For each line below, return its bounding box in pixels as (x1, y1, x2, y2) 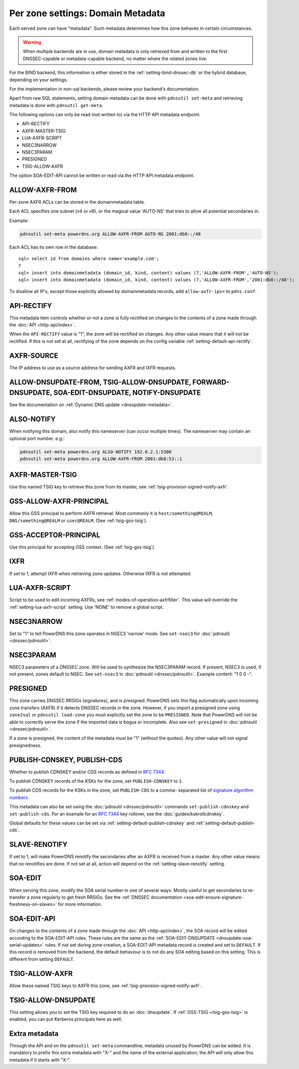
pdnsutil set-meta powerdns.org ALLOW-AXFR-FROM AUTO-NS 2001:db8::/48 (20, 231, 201, 237)
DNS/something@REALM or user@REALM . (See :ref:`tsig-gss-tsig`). (9, 517, 147, 523)
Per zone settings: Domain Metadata (9, 8, 165, 19)
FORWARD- (192, 378, 229, 386)
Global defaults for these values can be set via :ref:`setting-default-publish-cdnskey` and (9, 820, 195, 826)
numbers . (9, 794, 30, 800)
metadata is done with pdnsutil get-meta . (9, 102, 103, 108)
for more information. (58, 901, 102, 907)
